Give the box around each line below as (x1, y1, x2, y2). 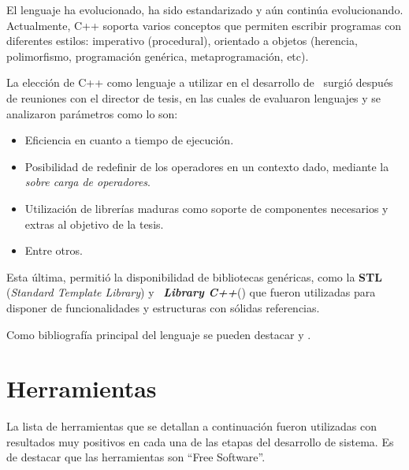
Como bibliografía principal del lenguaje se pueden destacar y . (6, 326, 311, 342)
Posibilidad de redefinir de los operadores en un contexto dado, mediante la (24, 158, 389, 174)
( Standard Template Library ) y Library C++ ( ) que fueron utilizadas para (6, 284, 376, 300)
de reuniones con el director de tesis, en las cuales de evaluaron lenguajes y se (6, 89, 381, 106)
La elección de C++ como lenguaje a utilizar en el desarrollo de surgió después (6, 74, 393, 91)
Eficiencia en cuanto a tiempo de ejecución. (24, 132, 234, 148)
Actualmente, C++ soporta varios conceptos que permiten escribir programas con (6, 17, 402, 33)
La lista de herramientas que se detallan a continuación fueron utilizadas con (6, 418, 377, 435)
